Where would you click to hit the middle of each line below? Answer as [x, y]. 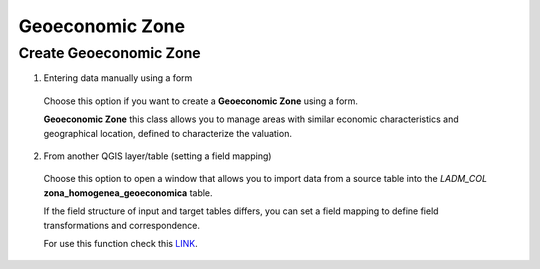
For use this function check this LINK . [121, 243]
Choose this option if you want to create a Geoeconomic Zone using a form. [201, 101]
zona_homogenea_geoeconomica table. [128, 192]
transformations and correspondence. [121, 225]
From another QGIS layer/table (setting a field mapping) [157, 156]
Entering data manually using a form [118, 78]
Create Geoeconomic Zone [109, 53]
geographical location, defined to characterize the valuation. [167, 133]
